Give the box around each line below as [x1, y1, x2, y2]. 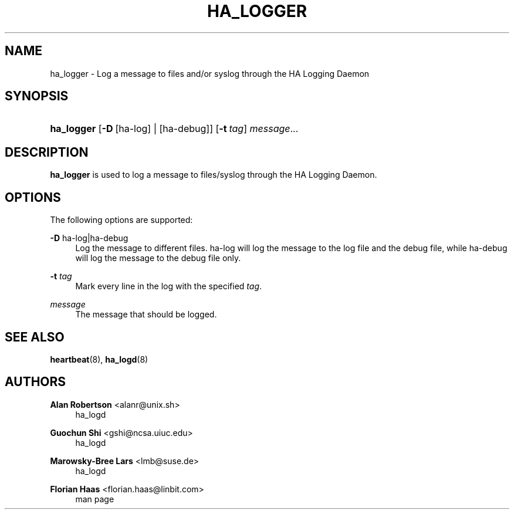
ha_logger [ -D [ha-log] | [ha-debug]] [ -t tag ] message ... [50, 123, 299, 135]
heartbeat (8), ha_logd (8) [50, 354, 148, 364]
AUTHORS [5, 374, 66, 390]
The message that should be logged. [75, 309, 217, 320]
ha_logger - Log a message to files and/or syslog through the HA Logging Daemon [50, 68, 370, 79]
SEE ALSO [5, 329, 65, 344]
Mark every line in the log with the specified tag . [75, 281, 262, 292]
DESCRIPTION [5, 144, 89, 160]
